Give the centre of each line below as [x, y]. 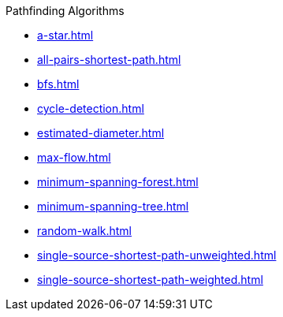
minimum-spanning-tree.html [113, 206]
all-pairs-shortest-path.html [109, 60]
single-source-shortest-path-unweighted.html [157, 255]
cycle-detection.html [91, 108]
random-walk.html [85, 231]
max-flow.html [74, 157]
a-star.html [65, 35]
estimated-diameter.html [101, 133]
